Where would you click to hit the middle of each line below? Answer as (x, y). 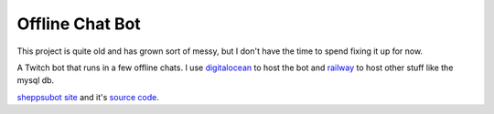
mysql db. (36, 80)
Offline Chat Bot (79, 24)
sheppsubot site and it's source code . (88, 97)
